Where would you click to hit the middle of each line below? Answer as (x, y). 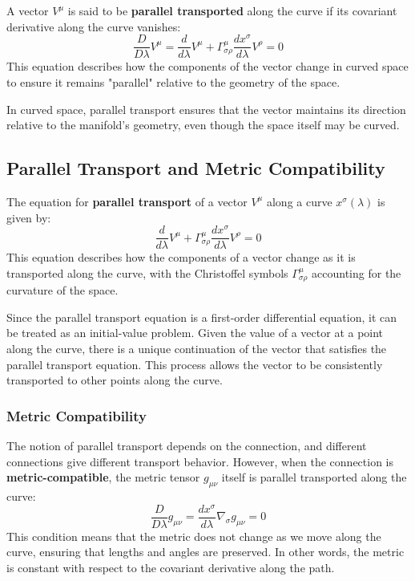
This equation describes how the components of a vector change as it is (181, 257)
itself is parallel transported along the (314, 477)
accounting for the (357, 272)
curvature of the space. (62, 290)
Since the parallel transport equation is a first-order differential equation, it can (202, 317)
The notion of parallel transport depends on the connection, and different (187, 446)
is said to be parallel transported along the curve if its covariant (232, 10)
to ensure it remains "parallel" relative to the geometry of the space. (173, 81)
